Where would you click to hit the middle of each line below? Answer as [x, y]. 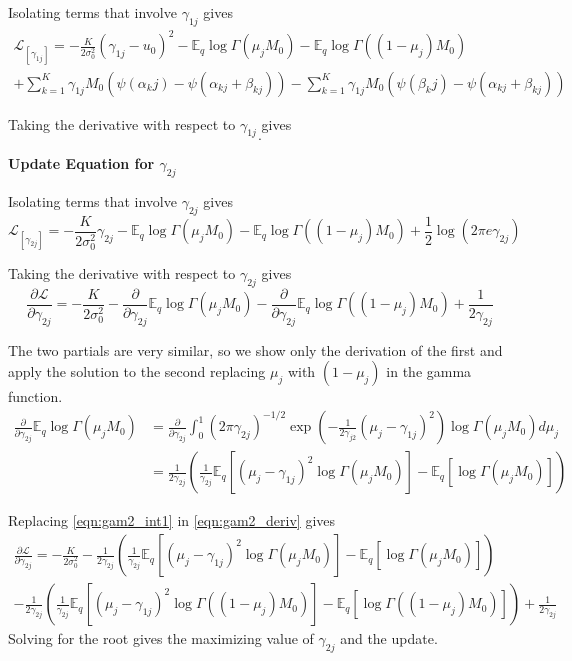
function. [35, 396]
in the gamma [429, 371]
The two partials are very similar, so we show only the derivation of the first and [255, 349]
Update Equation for [81, 163]
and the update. [389, 638]
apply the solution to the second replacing [137, 371]
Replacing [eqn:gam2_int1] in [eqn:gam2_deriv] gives [172, 520]
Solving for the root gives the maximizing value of [161, 638]
